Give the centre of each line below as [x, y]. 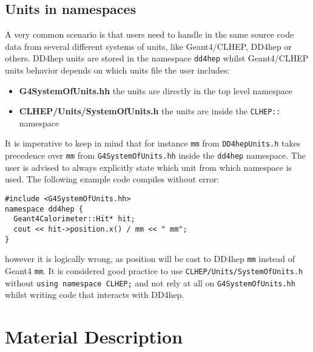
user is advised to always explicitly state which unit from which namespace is [149, 167]
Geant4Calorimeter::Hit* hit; [74, 219]
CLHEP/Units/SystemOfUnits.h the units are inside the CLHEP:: [150, 111]
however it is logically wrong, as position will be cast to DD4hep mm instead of [150, 259]
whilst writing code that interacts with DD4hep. [95, 295]
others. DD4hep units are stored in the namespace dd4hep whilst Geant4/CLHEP [157, 58]
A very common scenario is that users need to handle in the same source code [150, 34]
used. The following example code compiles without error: [112, 179]
